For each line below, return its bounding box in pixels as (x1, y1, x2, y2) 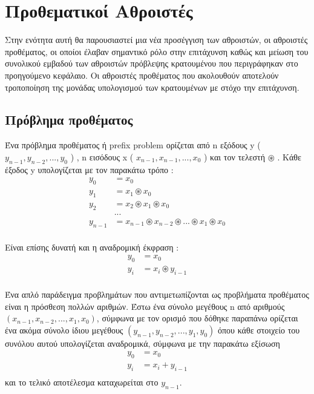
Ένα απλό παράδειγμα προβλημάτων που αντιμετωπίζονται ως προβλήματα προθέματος (5, 287, 309, 300)
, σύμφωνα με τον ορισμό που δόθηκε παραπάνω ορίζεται (96, 312, 298, 324)
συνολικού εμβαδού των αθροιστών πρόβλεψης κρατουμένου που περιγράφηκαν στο (5, 57, 298, 70)
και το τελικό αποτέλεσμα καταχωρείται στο (5, 376, 159, 388)
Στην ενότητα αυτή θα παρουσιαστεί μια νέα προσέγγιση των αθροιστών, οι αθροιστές (5, 33, 308, 46)
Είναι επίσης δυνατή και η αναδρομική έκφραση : (5, 240, 179, 253)
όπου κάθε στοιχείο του (218, 323, 300, 336)
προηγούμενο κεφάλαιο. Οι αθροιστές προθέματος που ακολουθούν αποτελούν (5, 68, 279, 81)
